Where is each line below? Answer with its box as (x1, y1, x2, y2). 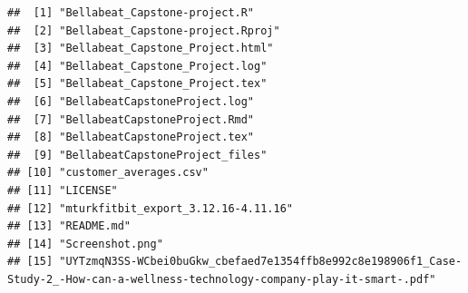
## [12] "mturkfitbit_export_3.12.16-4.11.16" (7, 201, 293, 215)
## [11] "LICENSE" (7, 183, 118, 197)
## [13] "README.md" (7, 220, 132, 233)
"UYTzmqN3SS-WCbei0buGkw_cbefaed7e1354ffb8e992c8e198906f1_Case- (59, 255, 463, 269)
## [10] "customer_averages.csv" (7, 166, 209, 180)
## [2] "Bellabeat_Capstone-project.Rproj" (7, 24, 280, 37)
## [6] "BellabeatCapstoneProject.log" (7, 94, 255, 108)
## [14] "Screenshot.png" (7, 237, 163, 250)
